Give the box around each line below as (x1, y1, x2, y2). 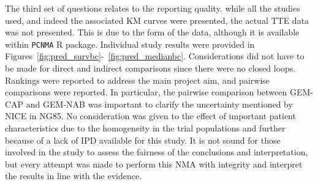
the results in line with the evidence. (5, 169, 142, 182)
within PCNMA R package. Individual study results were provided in (5, 37, 255, 50)
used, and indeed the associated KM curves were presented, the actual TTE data (5, 13, 309, 26)
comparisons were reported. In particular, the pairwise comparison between (5, 86, 287, 98)
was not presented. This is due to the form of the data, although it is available (5, 26, 300, 39)
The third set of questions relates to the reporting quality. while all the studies (5, 2, 300, 14)
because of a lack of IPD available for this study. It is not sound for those (5, 133, 281, 146)
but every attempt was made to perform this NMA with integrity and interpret (5, 157, 303, 170)
